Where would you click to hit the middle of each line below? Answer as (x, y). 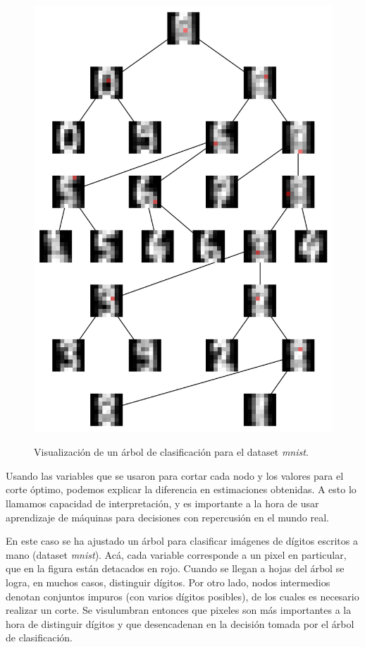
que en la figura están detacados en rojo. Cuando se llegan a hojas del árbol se (175, 568)
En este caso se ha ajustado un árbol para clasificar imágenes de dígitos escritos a (182, 541)
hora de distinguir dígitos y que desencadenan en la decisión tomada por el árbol (180, 623)
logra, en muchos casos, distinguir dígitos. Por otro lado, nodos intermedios (168, 582)
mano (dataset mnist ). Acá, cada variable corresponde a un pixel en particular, (176, 554)
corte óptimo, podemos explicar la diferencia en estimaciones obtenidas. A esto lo (181, 489)
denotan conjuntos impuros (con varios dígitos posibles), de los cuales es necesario (182, 596)
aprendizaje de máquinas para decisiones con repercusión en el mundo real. (168, 517)
